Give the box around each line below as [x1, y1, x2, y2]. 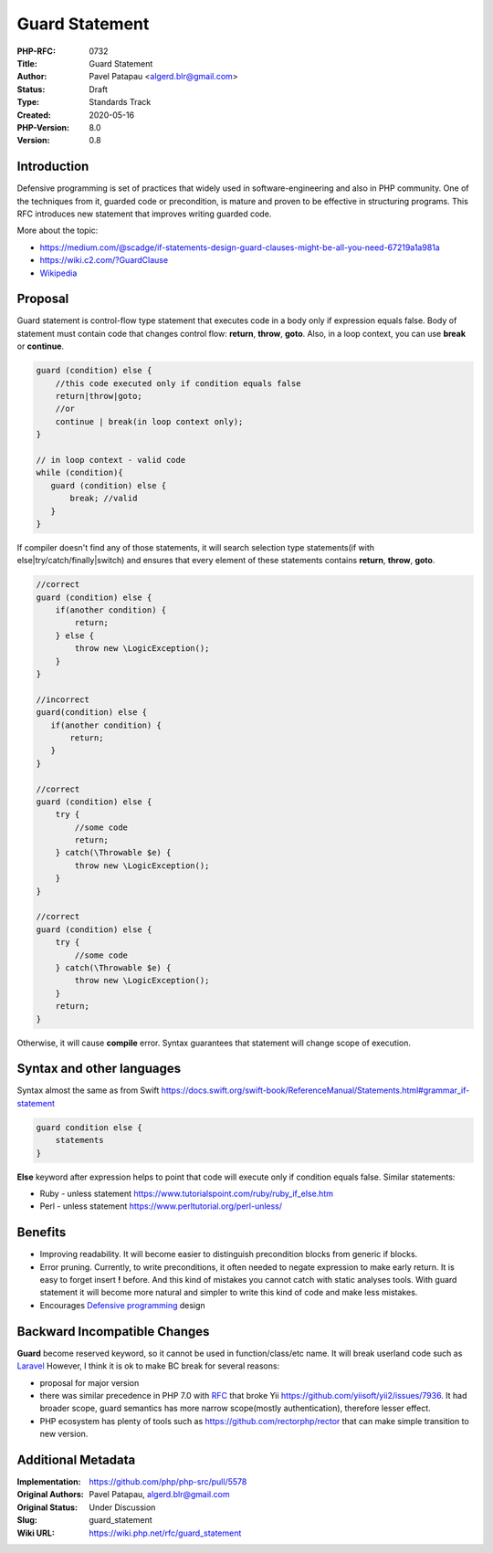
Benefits [16, 1224, 67, 1241]
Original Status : [16, 1502, 78, 1513]
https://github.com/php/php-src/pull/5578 [89, 1475, 247, 1487]
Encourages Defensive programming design [39, 1299, 205, 1310]
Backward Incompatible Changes [16, 1324, 210, 1339]
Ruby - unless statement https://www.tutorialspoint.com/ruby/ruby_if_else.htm [39, 1188, 333, 1199]
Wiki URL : [16, 1527, 55, 1538]
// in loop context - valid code [36, 455, 186, 465]
